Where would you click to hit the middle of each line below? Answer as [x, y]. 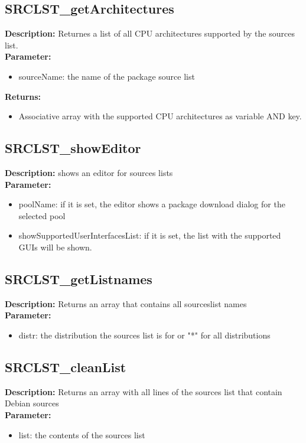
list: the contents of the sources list [82, 434]
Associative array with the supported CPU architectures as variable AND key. [160, 116]
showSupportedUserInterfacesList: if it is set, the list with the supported [150, 235]
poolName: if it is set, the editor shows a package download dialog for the [152, 204]
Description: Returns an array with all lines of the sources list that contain [144, 391]
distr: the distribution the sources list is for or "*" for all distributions [144, 335]
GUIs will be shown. [55, 247]
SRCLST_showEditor [73, 148]
